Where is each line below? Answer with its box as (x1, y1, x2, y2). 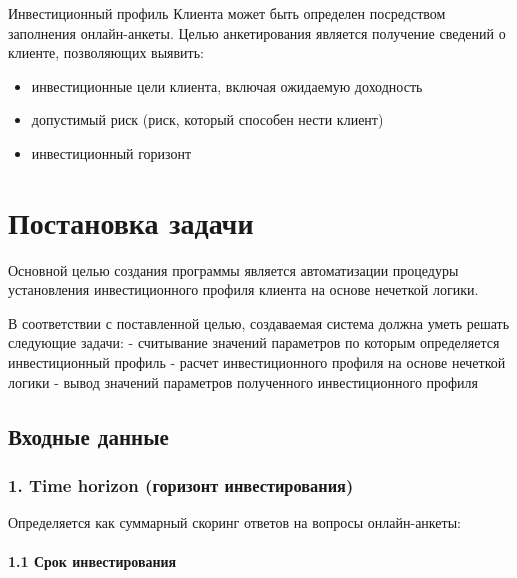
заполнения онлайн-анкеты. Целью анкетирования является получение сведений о (8, 22, 506, 43)
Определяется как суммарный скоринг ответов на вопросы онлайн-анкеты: (8, 512, 461, 533)
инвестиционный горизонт (31, 142, 192, 163)
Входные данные (8, 420, 169, 451)
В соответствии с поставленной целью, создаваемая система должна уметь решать (8, 312, 510, 333)
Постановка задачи (8, 201, 254, 242)
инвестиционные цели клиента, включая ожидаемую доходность (31, 75, 423, 96)
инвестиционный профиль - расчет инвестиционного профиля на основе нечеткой (8, 352, 506, 373)
